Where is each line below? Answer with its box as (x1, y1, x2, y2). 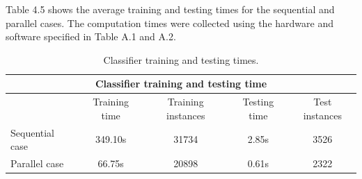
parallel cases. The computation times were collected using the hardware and (6, 15, 333, 30)
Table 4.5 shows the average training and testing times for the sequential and (6, 2, 335, 16)
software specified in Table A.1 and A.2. (6, 29, 176, 44)
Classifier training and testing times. (103, 52, 259, 67)
